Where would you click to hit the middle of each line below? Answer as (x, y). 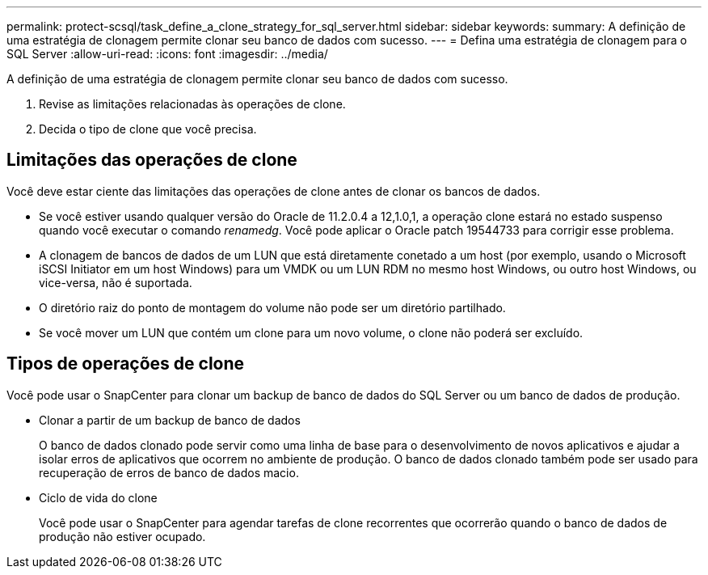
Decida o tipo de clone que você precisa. (148, 129)
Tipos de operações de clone (126, 364)
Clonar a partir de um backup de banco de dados (170, 420)
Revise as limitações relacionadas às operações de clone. (192, 104)
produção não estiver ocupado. (122, 536)
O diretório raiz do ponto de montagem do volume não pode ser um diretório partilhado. (272, 307)
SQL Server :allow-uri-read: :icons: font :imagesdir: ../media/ (167, 54)
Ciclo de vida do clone (98, 497)
